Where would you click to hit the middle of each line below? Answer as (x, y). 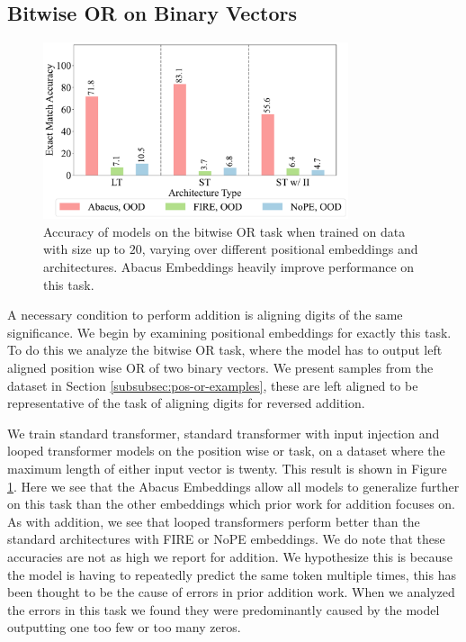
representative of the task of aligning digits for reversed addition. (186, 403)
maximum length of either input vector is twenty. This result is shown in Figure (227, 468)
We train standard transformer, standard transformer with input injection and (224, 433)
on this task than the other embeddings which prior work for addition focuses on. (232, 504)
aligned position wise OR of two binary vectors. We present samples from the (220, 368)
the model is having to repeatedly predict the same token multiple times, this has (232, 574)
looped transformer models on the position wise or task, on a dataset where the (226, 451)
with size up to (85, 249)
